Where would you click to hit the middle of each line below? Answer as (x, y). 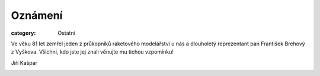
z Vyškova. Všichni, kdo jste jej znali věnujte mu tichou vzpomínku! (92, 52)
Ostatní (66, 33)
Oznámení (37, 15)
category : (23, 33)
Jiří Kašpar (24, 62)
